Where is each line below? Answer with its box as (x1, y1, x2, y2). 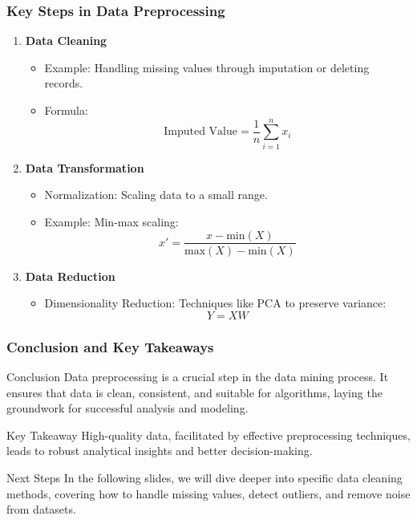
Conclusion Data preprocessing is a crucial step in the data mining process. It (6, 368, 389, 384)
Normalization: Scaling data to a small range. (44, 186, 268, 203)
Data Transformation (25, 159, 144, 176)
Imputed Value (164, 126, 237, 138)
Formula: (44, 102, 88, 118)
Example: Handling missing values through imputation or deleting (44, 59, 370, 75)
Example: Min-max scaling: (44, 213, 179, 230)
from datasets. (6, 501, 76, 518)
